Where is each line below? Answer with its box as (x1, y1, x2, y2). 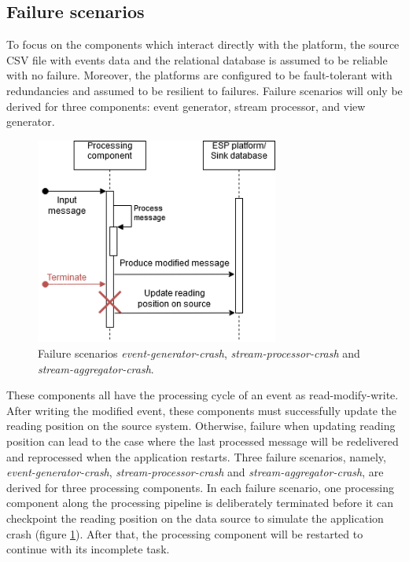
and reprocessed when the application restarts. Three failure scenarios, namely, (6, 448, 386, 465)
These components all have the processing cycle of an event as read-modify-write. (6, 387, 399, 403)
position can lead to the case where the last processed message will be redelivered (6, 433, 399, 449)
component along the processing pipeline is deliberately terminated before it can (6, 494, 393, 511)
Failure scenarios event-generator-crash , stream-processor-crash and (38, 345, 360, 362)
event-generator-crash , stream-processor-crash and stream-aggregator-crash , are (6, 464, 384, 480)
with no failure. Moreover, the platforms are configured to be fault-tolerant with (6, 67, 392, 83)
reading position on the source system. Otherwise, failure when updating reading (6, 417, 396, 434)
